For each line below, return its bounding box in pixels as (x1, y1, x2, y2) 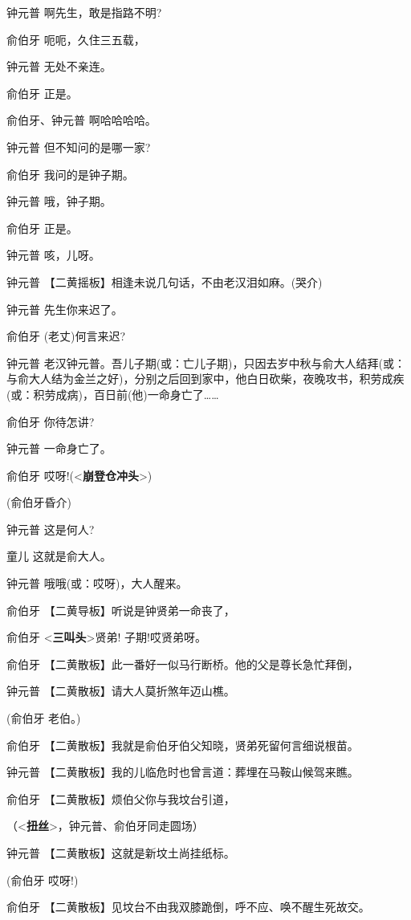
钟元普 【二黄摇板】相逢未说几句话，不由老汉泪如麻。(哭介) (6, 273, 323, 290)
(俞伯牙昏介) (6, 494, 71, 511)
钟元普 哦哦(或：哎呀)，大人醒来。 (6, 575, 188, 592)
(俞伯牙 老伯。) (6, 710, 81, 727)
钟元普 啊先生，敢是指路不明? (6, 4, 162, 20)
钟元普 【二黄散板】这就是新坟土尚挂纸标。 (6, 845, 235, 861)
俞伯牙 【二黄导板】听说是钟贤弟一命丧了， (6, 601, 235, 618)
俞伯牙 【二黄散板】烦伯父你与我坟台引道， (6, 790, 235, 807)
